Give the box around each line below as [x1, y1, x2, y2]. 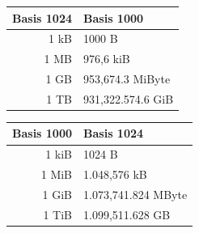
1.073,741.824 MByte [83, 186, 188, 202]
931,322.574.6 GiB [83, 90, 174, 107]
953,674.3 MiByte [83, 70, 171, 87]
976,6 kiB [83, 50, 130, 67]
